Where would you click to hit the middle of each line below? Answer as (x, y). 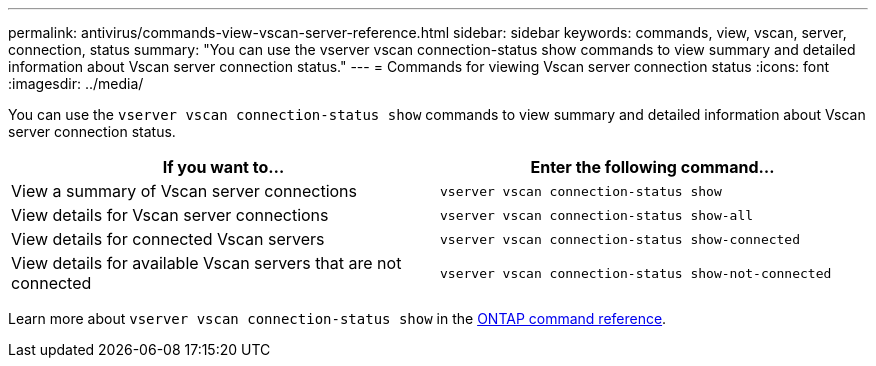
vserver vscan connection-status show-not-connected (636, 273)
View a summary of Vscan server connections (184, 191)
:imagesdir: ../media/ (76, 83)
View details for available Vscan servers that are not (206, 263)
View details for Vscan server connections (170, 215)
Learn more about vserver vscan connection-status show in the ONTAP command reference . (337, 318)
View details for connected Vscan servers (168, 239)
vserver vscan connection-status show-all (597, 215)
